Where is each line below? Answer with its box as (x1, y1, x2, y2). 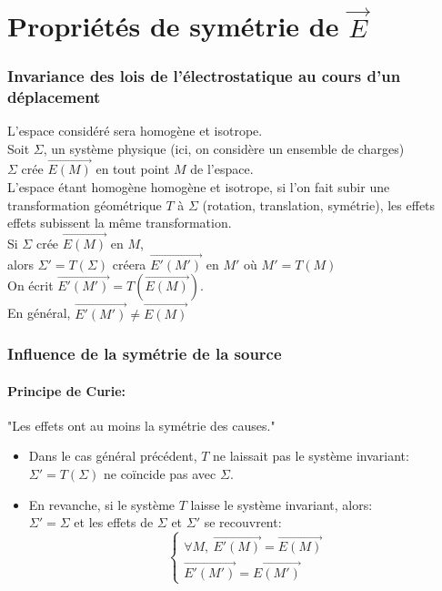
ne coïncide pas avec (103, 464, 216, 484)
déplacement (7, 85, 101, 107)
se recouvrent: (204, 513, 282, 532)
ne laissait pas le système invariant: (213, 446, 409, 465)
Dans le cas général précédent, (28, 446, 197, 465)
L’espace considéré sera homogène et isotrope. (7, 120, 263, 139)
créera (112, 254, 146, 273)
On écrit (7, 276, 54, 295)
